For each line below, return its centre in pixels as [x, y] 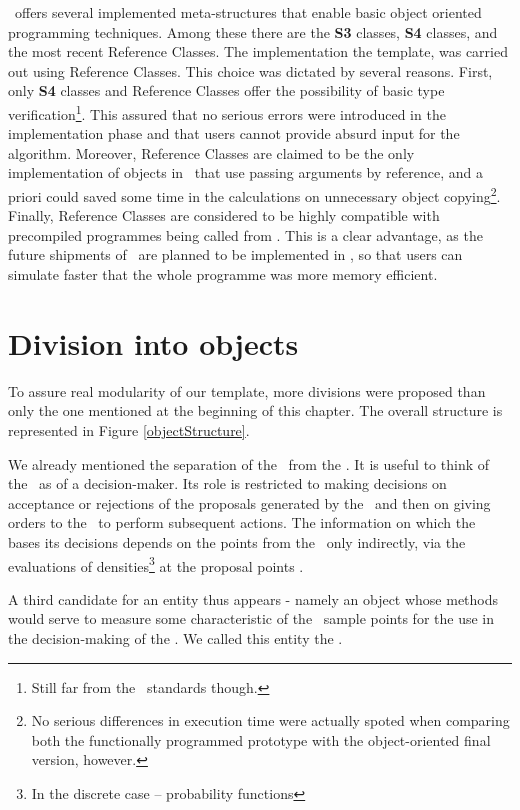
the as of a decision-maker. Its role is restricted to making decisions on [227, 483]
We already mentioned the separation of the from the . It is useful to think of [249, 463]
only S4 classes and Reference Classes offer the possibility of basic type [226, 90]
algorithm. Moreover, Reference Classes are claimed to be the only [211, 152]
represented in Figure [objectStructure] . [129, 429]
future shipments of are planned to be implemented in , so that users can [235, 254]
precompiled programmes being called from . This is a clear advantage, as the [245, 234]
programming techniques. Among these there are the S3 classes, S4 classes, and [253, 31]
